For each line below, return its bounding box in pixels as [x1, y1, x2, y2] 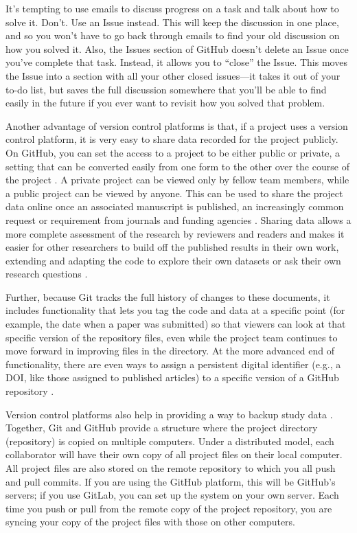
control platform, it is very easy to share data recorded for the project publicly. [5, 132, 338, 146]
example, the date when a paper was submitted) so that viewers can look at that [5, 317, 346, 331]
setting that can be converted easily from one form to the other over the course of [5, 159, 349, 173]
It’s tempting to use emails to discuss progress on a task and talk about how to [5, 1, 339, 15]
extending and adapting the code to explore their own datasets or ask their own [5, 253, 341, 267]
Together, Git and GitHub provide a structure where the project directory [5, 420, 318, 435]
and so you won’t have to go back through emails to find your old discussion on [5, 28, 340, 43]
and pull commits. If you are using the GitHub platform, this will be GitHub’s [5, 474, 336, 488]
